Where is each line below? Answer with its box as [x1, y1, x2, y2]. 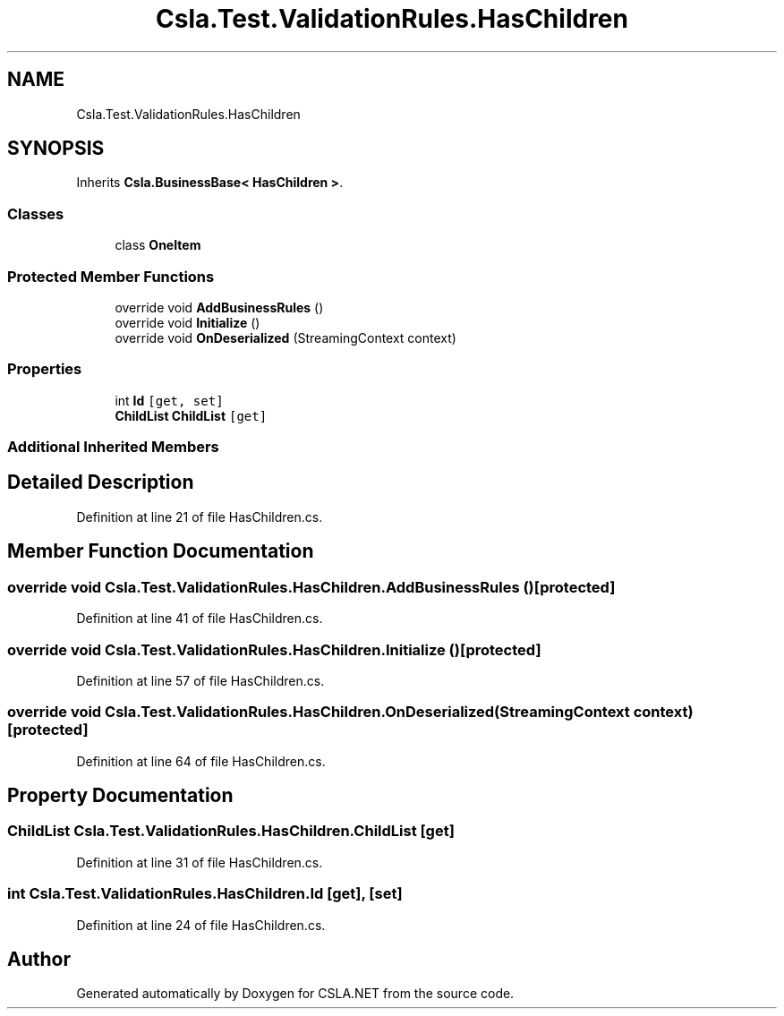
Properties [7, 360, 82, 379]
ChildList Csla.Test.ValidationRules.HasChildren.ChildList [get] [7, 822, 455, 841]
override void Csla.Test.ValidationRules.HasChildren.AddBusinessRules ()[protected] [7, 577, 616, 596]
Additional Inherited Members [7, 438, 219, 457]
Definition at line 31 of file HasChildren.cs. [76, 854, 323, 870]
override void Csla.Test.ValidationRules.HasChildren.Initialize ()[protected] [7, 640, 541, 659]
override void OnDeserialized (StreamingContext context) [115, 329, 456, 346]
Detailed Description [7, 471, 194, 494]
